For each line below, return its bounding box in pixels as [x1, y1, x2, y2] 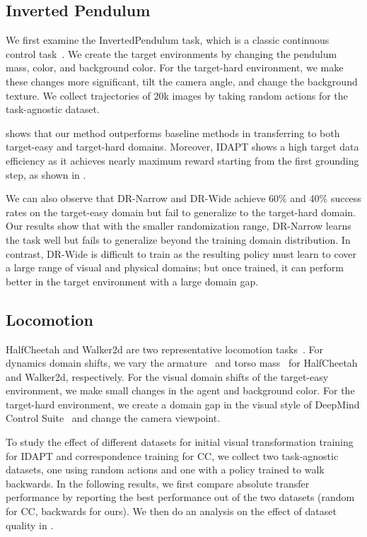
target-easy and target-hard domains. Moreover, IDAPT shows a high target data [6, 139, 359, 154]
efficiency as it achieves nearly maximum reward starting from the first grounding [6, 153, 359, 167]
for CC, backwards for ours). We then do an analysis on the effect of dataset [6, 504, 337, 519]
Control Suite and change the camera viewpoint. [6, 411, 221, 425]
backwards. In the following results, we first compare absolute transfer [6, 476, 310, 490]
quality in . [6, 517, 54, 532]
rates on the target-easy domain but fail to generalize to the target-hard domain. [6, 204, 356, 219]
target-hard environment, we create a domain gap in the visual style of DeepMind [6, 396, 360, 411]
